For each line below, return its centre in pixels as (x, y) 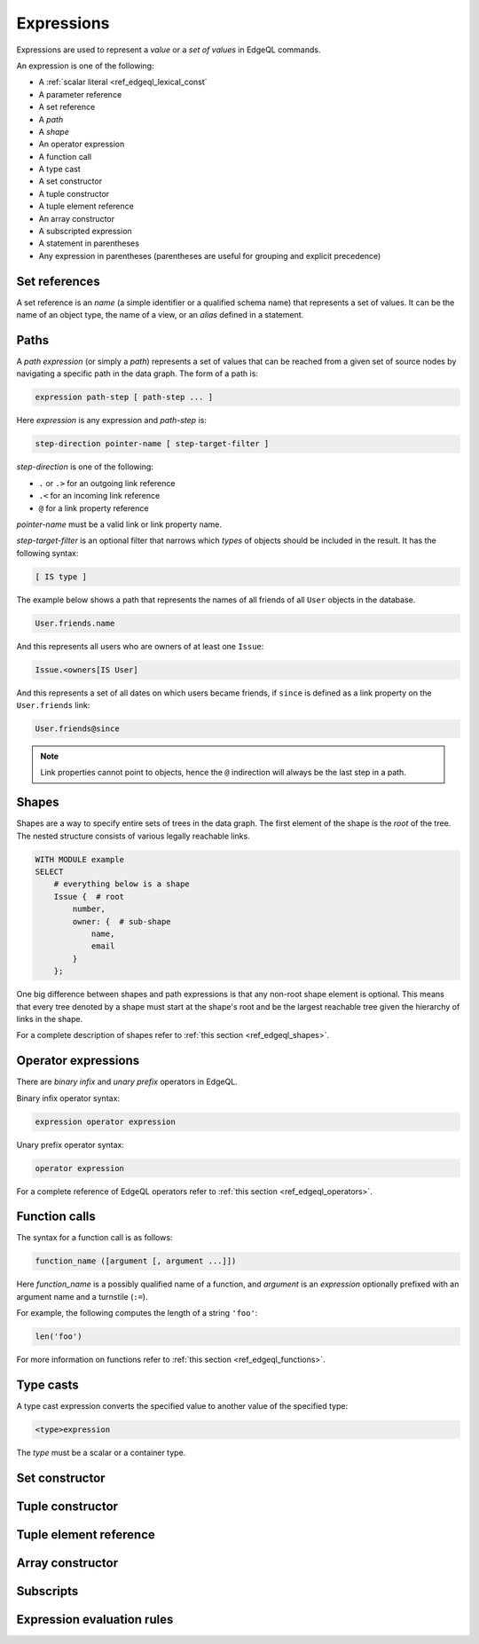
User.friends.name (75, 623)
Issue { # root (89, 897)
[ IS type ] (61, 576)
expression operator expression (106, 1121)
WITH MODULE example (79, 859)
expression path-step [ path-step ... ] (124, 397)
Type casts (47, 1384)
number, (89, 909)
